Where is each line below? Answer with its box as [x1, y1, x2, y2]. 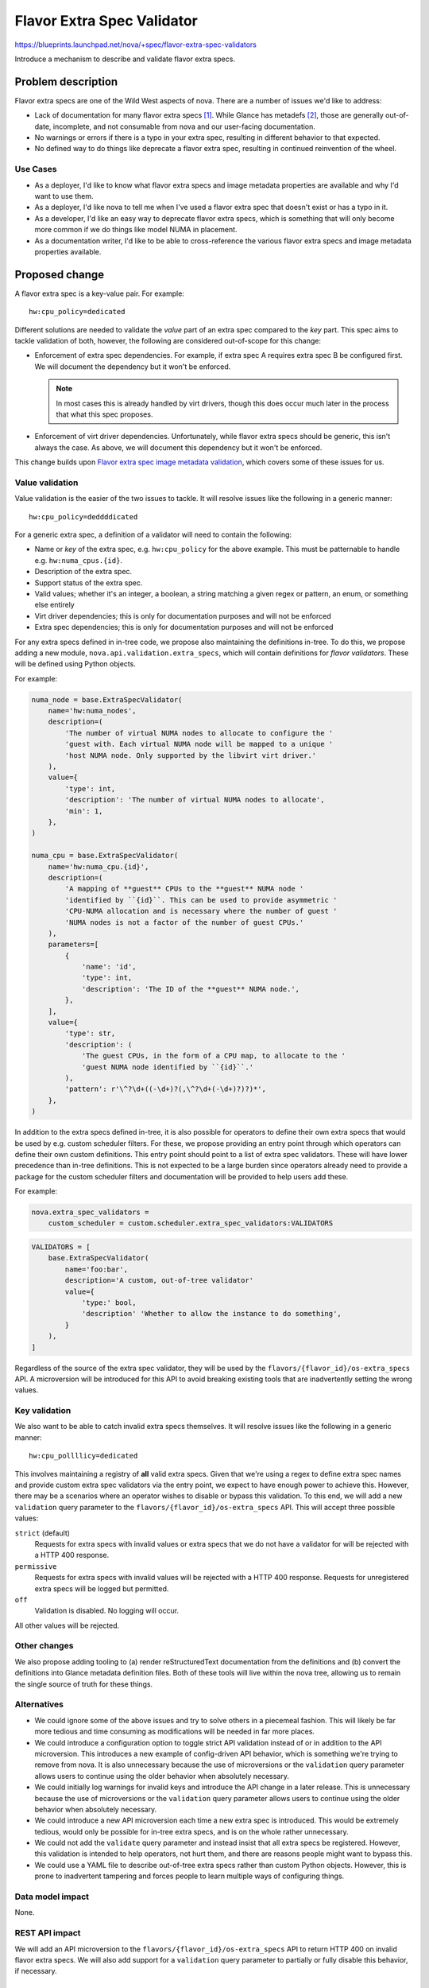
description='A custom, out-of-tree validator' [64, 1276, 254, 1285]
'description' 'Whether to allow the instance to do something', [81, 1309, 342, 1318]
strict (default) [14, 1528, 71, 1538]
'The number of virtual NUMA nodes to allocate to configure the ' [64, 728, 334, 737]
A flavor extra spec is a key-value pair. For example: [14, 289, 184, 298]
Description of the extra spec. [34, 567, 133, 577]
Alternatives [14, 1699, 64, 1710]
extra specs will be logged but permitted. [34, 1583, 169, 1594]
